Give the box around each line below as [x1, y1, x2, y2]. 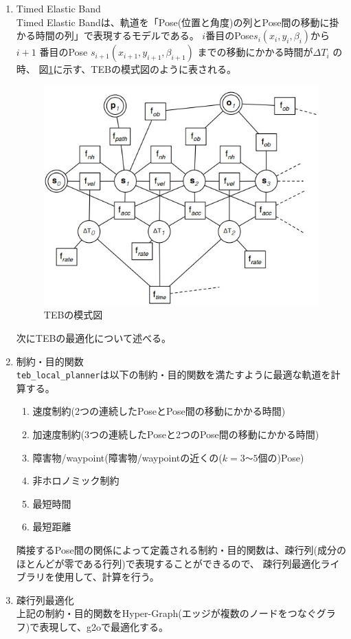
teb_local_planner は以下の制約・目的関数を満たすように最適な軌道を [16, 367, 331, 382]
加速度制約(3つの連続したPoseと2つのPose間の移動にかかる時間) [32, 426, 319, 441]
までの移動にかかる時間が [197, 45, 313, 59]
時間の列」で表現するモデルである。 [35, 28, 199, 43]
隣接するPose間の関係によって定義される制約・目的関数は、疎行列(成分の [16, 542, 346, 556]
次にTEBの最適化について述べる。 [16, 330, 171, 345]
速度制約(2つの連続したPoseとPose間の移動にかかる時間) [32, 404, 286, 418]
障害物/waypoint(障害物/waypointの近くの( [32, 450, 223, 464]
